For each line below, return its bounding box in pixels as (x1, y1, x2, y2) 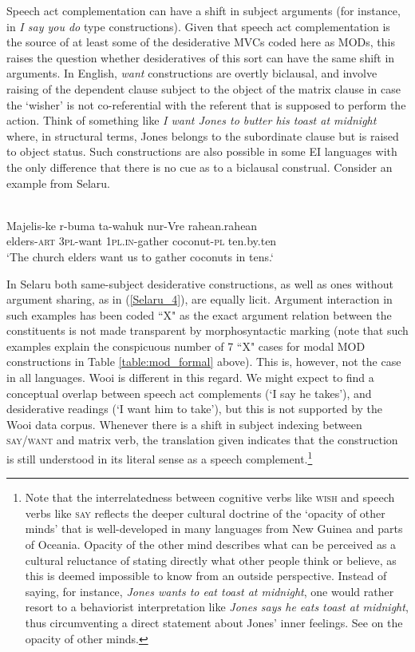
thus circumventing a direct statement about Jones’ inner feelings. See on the (25, 614, 403, 631)
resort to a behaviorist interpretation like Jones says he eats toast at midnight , (25, 598, 409, 615)
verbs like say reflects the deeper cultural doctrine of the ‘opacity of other (25, 504, 385, 521)
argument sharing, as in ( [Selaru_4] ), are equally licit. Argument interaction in (6, 291, 393, 308)
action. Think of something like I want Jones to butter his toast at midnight (6, 112, 377, 129)
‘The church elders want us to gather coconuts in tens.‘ (6, 248, 274, 264)
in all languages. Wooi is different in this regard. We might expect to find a (6, 369, 374, 386)
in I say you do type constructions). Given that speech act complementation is (6, 18, 390, 34)
